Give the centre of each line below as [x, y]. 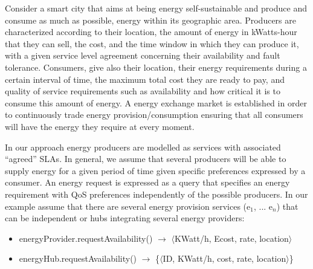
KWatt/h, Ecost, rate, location [231, 238]
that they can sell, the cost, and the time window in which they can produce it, [152, 43]
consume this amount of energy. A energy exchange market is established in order [156, 102]
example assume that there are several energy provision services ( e [128, 206]
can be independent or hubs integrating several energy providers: [125, 218]
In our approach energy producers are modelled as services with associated [143, 147]
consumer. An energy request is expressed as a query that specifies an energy [147, 182]
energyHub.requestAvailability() [78, 258]
